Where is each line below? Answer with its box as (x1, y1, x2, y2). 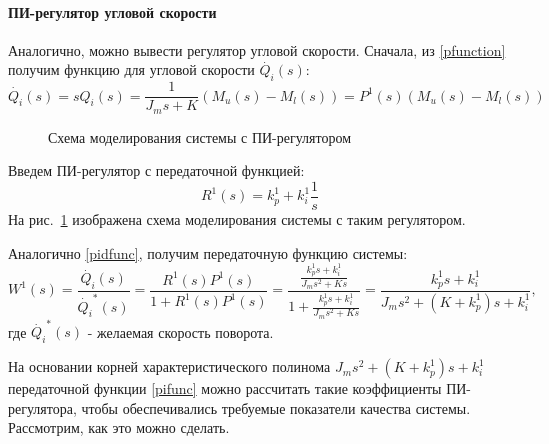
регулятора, (8, 397, 77, 418)
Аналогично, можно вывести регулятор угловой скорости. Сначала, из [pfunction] (8, 39, 506, 60)
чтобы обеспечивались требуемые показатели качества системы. (81, 397, 471, 418)
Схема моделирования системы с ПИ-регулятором (48, 126, 352, 147)
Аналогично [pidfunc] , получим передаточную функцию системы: (8, 242, 408, 263)
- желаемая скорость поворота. (87, 321, 274, 342)
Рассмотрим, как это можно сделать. (8, 417, 230, 438)
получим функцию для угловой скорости (8, 59, 255, 80)
